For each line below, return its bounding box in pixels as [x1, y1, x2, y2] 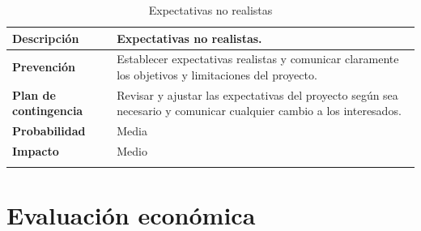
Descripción [12, 29, 79, 46]
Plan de [12, 86, 56, 103]
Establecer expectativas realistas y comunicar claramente [117, 50, 399, 67]
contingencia [12, 102, 83, 119]
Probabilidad [12, 122, 86, 139]
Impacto [12, 143, 59, 160]
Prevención [12, 58, 76, 75]
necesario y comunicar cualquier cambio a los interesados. [117, 102, 402, 119]
